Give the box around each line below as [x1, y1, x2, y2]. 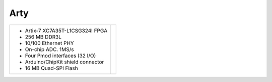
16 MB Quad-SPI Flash [25, 64, 78, 71]
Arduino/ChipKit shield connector [25, 58, 104, 65]
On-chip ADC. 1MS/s [25, 45, 74, 52]
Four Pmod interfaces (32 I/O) [25, 52, 96, 59]
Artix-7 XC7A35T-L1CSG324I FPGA [25, 27, 108, 34]
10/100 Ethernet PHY [25, 39, 74, 46]
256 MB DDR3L [25, 33, 62, 40]
